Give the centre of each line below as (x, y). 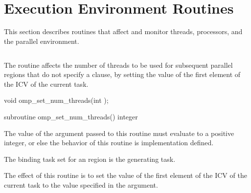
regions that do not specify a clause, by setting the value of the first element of (122, 74)
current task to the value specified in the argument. (81, 185)
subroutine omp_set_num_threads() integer (71, 117)
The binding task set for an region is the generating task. (90, 159)
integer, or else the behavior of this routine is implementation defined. (109, 143)
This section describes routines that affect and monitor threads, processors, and (123, 31)
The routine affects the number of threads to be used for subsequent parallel (118, 65)
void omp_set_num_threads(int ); (56, 100)
